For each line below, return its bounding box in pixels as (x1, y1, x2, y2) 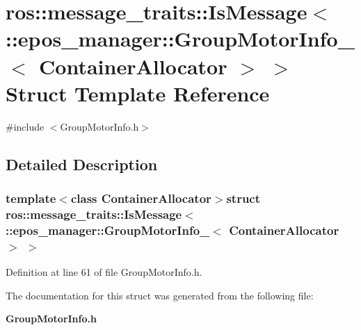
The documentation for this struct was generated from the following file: (6, 288, 314, 302)
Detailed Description (6, 153, 158, 174)
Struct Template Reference (6, 79, 270, 107)
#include (6, 119, 45, 133)
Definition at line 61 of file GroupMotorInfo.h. (6, 265, 202, 279)
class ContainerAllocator (70, 189, 211, 206)
